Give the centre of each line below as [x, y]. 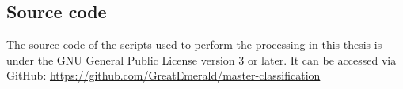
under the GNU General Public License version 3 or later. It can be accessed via [201, 59]
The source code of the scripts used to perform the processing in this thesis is [194, 44]
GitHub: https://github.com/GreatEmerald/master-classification [163, 75]
